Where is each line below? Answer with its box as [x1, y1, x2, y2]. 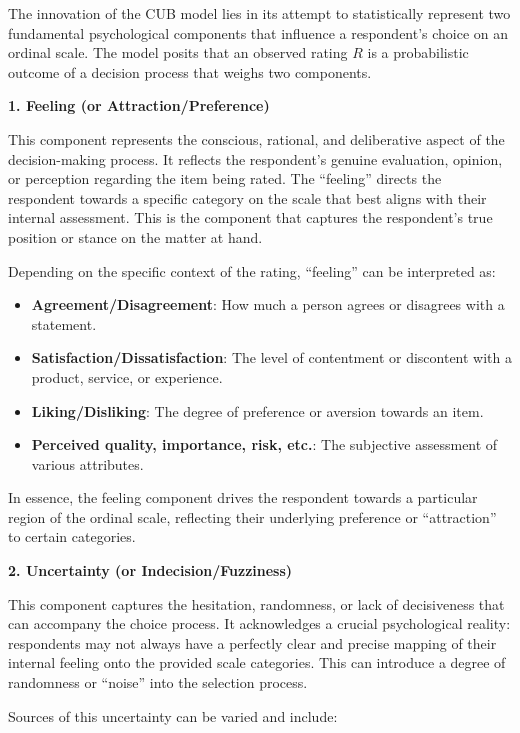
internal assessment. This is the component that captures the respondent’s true [8, 207, 493, 228]
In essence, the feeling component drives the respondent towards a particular [8, 487, 478, 508]
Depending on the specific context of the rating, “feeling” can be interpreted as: [8, 260, 496, 281]
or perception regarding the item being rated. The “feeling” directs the [8, 168, 442, 189]
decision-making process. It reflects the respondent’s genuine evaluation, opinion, [8, 148, 503, 169]
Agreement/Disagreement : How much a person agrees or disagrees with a [31, 294, 505, 315]
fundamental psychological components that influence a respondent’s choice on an [8, 22, 509, 43]
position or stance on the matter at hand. [8, 226, 263, 247]
